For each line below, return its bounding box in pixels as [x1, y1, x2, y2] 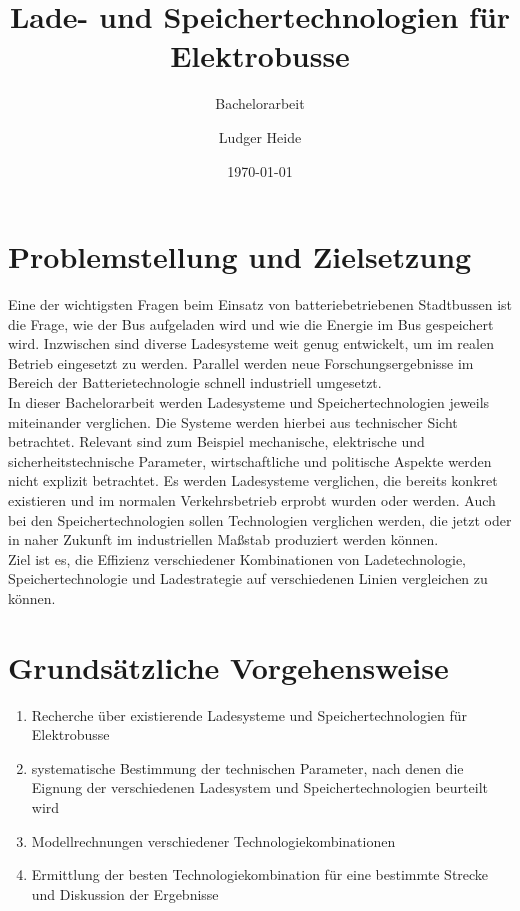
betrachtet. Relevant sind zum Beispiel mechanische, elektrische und [8, 431, 425, 452]
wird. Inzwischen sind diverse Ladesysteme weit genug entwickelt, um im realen [8, 333, 494, 354]
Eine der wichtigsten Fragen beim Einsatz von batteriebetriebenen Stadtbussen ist [8, 294, 512, 315]
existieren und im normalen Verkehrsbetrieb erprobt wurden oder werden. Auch [8, 489, 496, 510]
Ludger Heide [218, 126, 302, 147]
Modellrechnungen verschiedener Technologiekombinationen [31, 830, 396, 851]
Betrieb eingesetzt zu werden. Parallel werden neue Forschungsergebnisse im [8, 352, 474, 373]
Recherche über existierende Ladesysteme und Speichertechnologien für [31, 704, 467, 725]
